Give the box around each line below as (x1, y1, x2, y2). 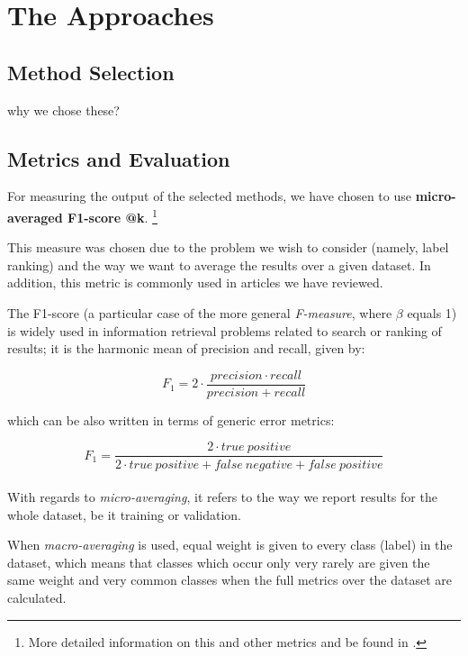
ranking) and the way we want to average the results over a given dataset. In (7, 255, 431, 274)
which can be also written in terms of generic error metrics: (7, 410, 335, 429)
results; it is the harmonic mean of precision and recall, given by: (7, 339, 365, 358)
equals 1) (407, 304, 457, 322)
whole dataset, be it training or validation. (7, 505, 241, 524)
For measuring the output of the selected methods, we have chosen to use (7, 187, 411, 205)
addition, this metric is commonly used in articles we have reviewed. (7, 273, 383, 292)
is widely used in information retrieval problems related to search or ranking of (7, 321, 442, 340)
